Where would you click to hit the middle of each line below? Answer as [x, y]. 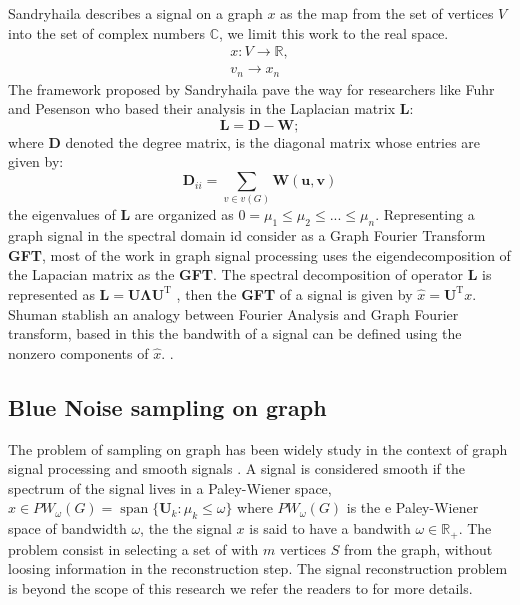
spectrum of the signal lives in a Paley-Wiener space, [170, 487]
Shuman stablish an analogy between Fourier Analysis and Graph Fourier [233, 313]
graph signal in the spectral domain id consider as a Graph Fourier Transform [247, 235]
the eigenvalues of [62, 214]
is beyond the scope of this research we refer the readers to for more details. [240, 587]
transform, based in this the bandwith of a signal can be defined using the [235, 333]
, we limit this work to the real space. [333, 32]
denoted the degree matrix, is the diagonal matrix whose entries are [273, 141]
